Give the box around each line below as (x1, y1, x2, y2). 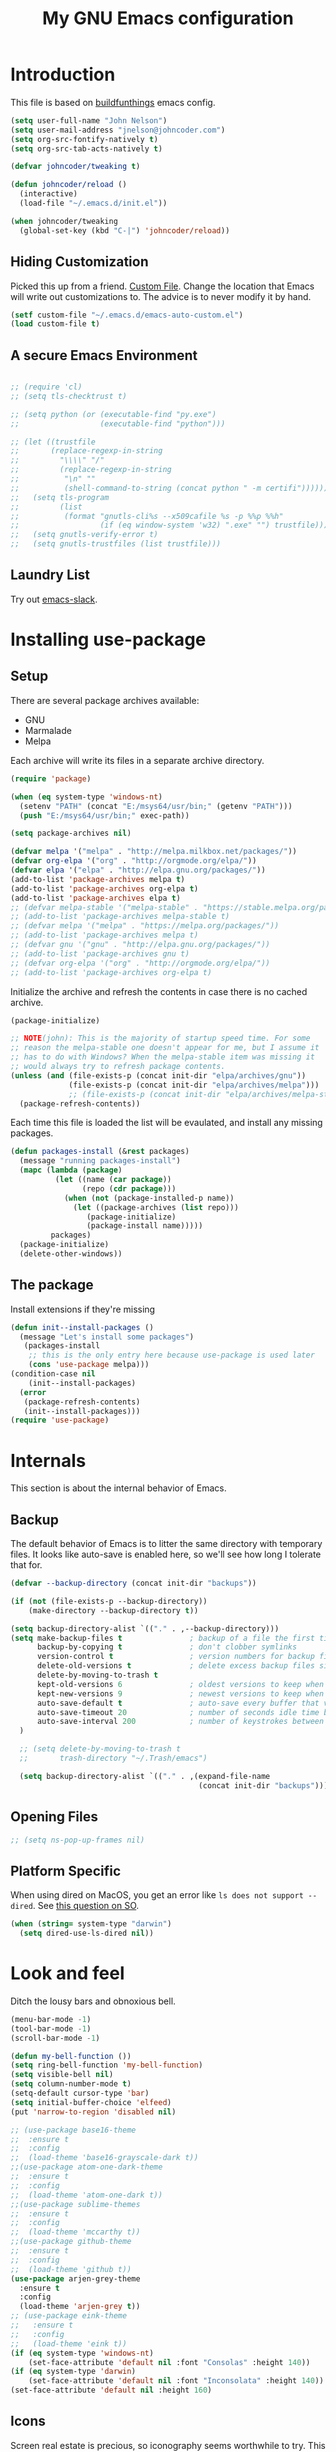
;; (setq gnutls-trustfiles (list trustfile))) (10, 539, 222, 549)
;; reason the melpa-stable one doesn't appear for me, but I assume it (10, 1043, 320, 1053)
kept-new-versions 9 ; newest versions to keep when (36, 1688, 325, 1699)
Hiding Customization (10, 253, 149, 271)
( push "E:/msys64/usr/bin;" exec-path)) (19, 810, 190, 821)
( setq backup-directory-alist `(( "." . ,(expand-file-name (19, 1771, 271, 1781)
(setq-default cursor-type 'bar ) (10, 2088, 150, 2098)
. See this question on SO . (32, 1900, 140, 1912)
